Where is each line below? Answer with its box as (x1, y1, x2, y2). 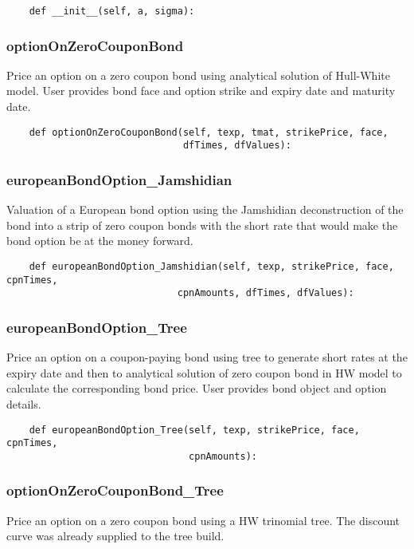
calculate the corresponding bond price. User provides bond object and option (6, 380, 387, 397)
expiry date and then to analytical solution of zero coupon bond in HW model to (6, 364, 402, 381)
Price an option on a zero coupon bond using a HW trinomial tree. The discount (6, 511, 400, 528)
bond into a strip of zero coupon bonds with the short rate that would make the (6, 216, 398, 233)
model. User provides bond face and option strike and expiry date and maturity (6, 82, 396, 99)
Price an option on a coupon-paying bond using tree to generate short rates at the (6, 349, 408, 365)
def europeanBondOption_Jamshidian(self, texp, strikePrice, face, (29, 260, 394, 272)
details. (6, 395, 41, 412)
